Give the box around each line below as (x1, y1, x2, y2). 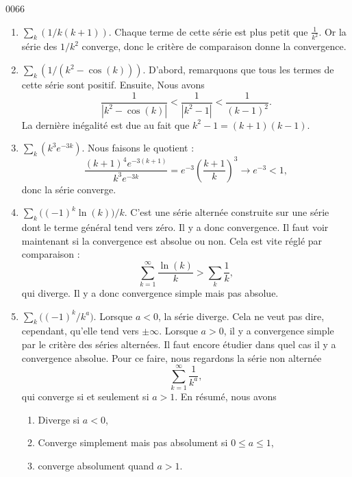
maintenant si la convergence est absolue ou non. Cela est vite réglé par (21, 233, 323, 247)
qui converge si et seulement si (21, 389, 149, 404)
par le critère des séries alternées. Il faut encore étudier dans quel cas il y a (21, 337, 336, 351)
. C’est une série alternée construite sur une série (124, 205, 329, 219)
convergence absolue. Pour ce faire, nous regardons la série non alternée (21, 350, 322, 365)
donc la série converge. (21, 182, 116, 196)
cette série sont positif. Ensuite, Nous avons (21, 77, 205, 92)
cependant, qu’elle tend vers (21, 323, 139, 338)
